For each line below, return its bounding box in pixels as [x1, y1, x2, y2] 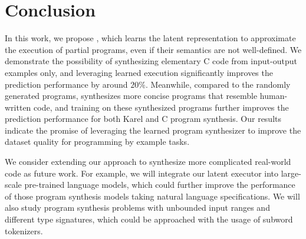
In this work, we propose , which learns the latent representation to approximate [5, 32, 296, 44]
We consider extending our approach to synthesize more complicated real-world [5, 155, 291, 168]
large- [281, 167, 301, 179]
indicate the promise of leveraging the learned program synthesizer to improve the [5, 124, 301, 136]
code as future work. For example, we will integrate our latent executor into [5, 167, 279, 179]
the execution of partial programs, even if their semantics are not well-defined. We [5, 43, 302, 55]
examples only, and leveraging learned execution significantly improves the [5, 66, 273, 78]
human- [259, 89, 288, 102]
